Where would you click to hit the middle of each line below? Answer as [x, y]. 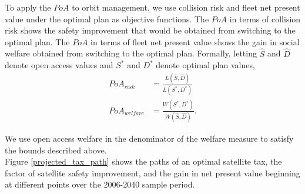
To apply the [28, 7]
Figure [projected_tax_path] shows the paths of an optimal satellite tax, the [143, 161]
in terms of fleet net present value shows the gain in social [195, 41]
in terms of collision [265, 19]
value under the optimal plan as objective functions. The [107, 19]
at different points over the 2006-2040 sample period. [100, 184]
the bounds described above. [56, 150]
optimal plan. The [37, 41]
